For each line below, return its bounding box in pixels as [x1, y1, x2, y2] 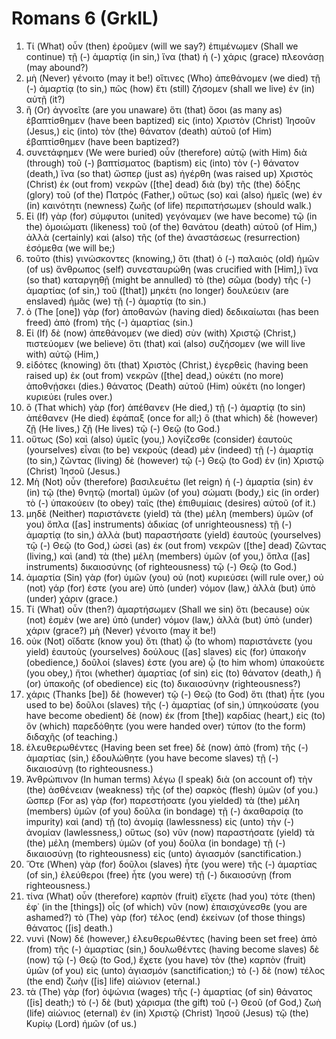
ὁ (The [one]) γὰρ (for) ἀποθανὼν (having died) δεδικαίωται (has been [25, 305, 319, 317]
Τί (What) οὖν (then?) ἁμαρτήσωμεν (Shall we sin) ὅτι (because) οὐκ [25, 603, 310, 615]
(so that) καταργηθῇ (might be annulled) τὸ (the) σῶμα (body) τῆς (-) [25, 273, 312, 286]
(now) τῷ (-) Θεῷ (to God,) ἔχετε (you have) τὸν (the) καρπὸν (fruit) [25, 953, 307, 966]
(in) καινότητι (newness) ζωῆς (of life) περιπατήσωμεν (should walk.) [25, 199, 313, 211]
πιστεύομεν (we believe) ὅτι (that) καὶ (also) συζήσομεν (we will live [25, 337, 306, 349]
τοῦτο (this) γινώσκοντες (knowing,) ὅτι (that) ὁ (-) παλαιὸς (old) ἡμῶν [25, 252, 320, 264]
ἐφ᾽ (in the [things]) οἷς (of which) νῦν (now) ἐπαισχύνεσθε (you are [25, 900, 308, 912]
